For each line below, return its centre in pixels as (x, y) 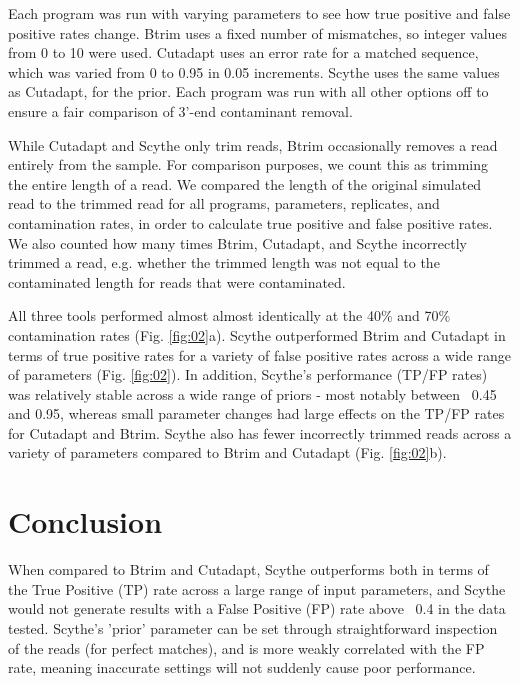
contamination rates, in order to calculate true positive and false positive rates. (250, 222)
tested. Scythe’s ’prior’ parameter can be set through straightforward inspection (253, 627)
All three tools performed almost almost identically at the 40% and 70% (229, 315)
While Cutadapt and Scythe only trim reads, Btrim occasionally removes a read (253, 144)
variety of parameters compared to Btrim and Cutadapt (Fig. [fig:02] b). (227, 452)
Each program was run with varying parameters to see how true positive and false (259, 13)
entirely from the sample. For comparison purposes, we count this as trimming (248, 164)
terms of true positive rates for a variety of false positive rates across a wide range (259, 354)
